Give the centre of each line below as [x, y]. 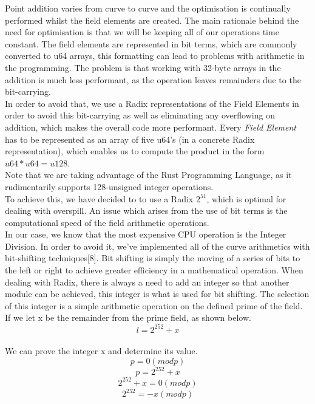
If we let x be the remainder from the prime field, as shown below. [128, 317]
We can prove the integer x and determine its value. [101, 351]
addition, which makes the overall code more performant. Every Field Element [151, 127]
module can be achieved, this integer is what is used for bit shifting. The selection [157, 294]
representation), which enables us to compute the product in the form [135, 151]
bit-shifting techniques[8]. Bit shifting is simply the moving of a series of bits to [153, 258]
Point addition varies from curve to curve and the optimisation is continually [148, 8]
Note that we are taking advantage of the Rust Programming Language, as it [148, 175]
